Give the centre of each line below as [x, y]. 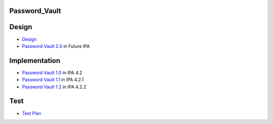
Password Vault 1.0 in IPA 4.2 [52, 73]
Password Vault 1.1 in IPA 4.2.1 [53, 80]
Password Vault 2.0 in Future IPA [56, 46]
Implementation [35, 60]
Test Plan [32, 113]
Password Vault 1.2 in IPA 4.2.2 [54, 87]
